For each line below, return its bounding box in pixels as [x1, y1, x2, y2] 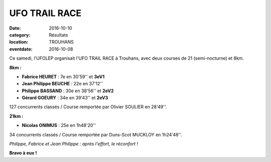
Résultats [49, 32, 68, 38]
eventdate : [9, 46, 33, 52]
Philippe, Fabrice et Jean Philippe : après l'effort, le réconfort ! [9, 141, 138, 147]
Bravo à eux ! [9, 150, 37, 156]
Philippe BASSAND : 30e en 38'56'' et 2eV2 [22, 88, 114, 94]
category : [9, 32, 31, 38]
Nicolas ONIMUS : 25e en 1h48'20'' [22, 122, 96, 128]
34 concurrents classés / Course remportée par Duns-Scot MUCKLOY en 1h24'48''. [9, 131, 183, 137]
